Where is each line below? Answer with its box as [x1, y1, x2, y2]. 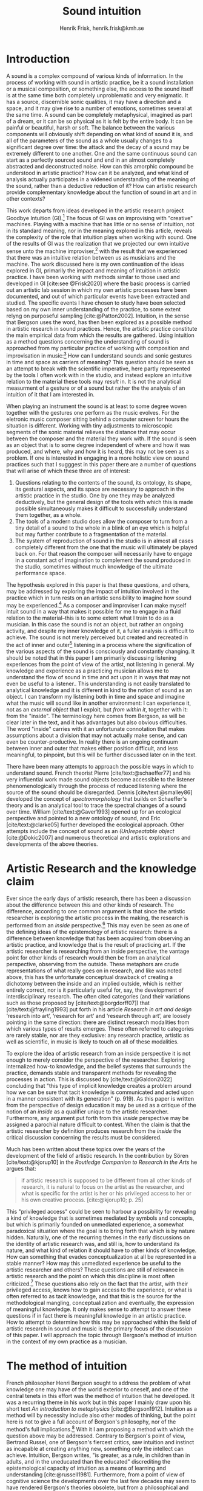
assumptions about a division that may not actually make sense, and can [6, 732, 187, 739]
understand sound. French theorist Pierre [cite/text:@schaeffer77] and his [6, 769, 191, 777]
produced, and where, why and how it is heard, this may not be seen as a [6, 448, 189, 455]
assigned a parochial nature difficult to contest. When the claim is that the [6, 1121, 191, 1128]
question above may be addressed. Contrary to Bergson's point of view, [6, 1432, 186, 1439]
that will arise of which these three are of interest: [6, 467, 130, 474]
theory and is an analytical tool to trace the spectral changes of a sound [6, 801, 186, 809]
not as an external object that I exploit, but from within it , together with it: [6, 705, 188, 713]
